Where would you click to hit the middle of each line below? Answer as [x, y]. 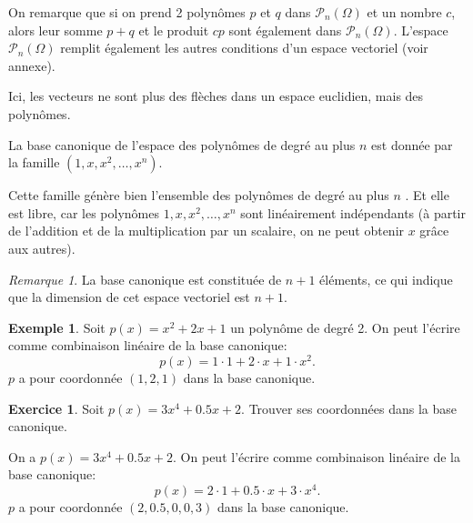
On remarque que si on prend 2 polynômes [127, 12]
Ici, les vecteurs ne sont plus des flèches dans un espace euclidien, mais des [216, 96]
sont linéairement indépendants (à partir [353, 212]
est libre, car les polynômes [84, 212]
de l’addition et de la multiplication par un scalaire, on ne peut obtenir [206, 231]
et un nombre [404, 12]
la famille [34, 162]
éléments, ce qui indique [386, 279]
